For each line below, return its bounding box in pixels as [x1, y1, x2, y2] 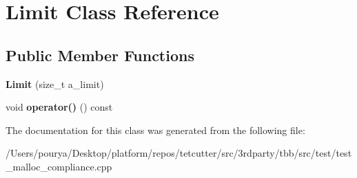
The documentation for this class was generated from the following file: [6, 122, 305, 137]
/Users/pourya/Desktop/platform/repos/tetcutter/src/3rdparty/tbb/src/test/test [6, 146, 352, 160]
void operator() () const [6, 100, 113, 114]
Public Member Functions [6, 44, 194, 65]
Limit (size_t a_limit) [6, 76, 104, 91]
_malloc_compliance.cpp [6, 159, 112, 173]
